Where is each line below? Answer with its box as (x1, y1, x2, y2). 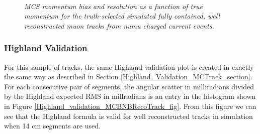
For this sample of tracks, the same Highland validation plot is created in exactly (4, 61, 254, 72)
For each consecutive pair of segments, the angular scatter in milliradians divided (4, 81, 254, 91)
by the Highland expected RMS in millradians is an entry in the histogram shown (4, 91, 256, 101)
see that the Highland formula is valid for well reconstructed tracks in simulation (4, 110, 253, 121)
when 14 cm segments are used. (4, 120, 101, 131)
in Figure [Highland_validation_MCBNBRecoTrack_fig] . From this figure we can (4, 100, 256, 111)
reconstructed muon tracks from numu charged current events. (24, 20, 214, 31)
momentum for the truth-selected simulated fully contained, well (24, 11, 220, 21)
